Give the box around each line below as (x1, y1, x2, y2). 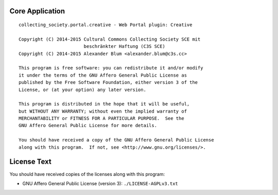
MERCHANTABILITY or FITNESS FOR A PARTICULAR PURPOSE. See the (19, 116, 185, 121)
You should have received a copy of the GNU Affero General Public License (19, 137, 214, 143)
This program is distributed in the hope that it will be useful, (19, 101, 190, 107)
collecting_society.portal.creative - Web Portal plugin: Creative (19, 22, 193, 28)
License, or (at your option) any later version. (19, 86, 147, 93)
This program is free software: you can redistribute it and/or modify (19, 65, 203, 71)
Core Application (9, 7, 65, 15)
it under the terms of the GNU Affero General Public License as (19, 72, 187, 78)
